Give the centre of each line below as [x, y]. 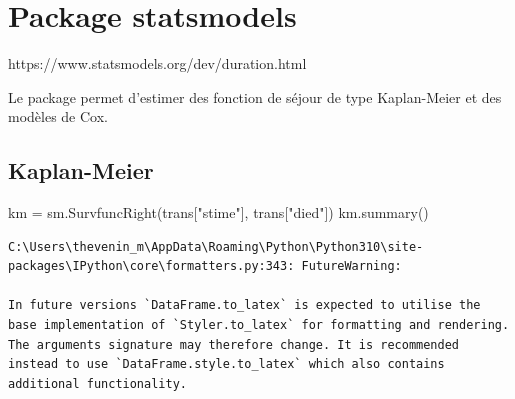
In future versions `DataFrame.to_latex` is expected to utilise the [244, 305]
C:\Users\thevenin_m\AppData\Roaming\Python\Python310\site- [216, 246]
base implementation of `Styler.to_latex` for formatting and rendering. [259, 325]
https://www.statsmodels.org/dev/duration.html [157, 63]
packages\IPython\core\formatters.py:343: [151, 266]
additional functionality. [97, 383]
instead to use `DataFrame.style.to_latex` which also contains [226, 364]
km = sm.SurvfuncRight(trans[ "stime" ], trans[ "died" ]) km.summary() [218, 212]
